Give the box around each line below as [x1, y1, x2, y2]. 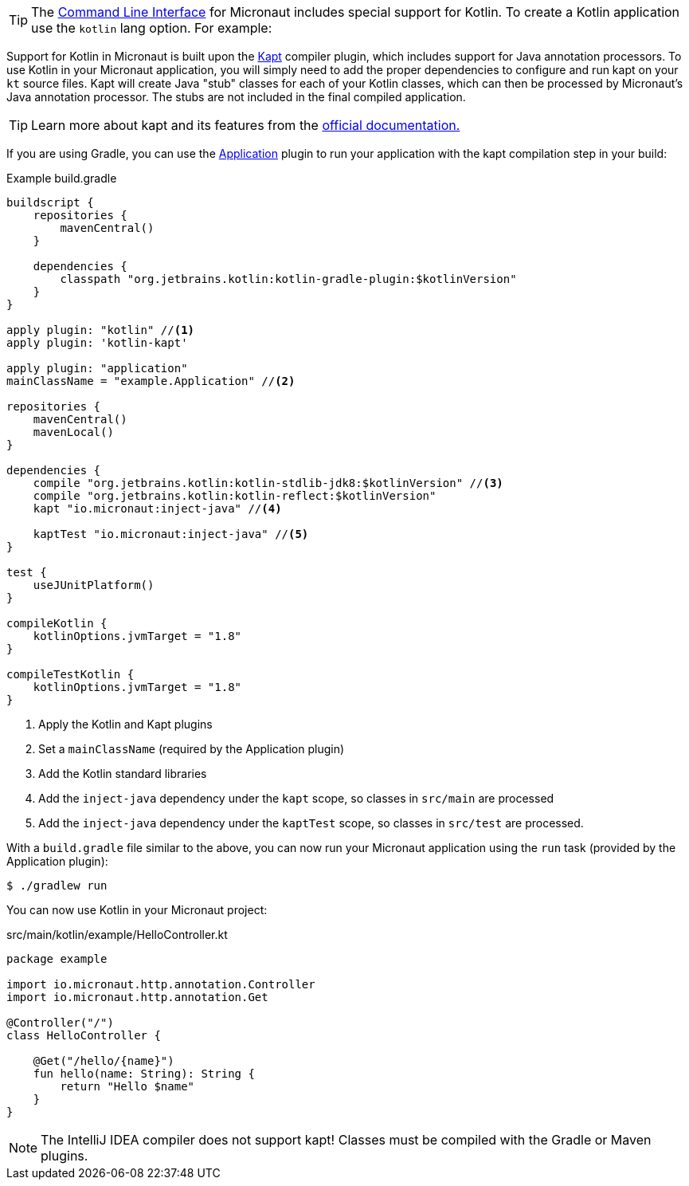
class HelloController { [6, 1029, 161, 1042]
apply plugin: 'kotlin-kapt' [6, 336, 188, 349]
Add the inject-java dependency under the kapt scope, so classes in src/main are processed [38, 791, 554, 805]
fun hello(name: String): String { [33, 1067, 255, 1080]
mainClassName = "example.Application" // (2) [6, 375, 296, 387]
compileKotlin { [6, 617, 108, 630]
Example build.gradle [6, 171, 117, 185]
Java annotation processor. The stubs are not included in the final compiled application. [6, 90, 466, 104]
